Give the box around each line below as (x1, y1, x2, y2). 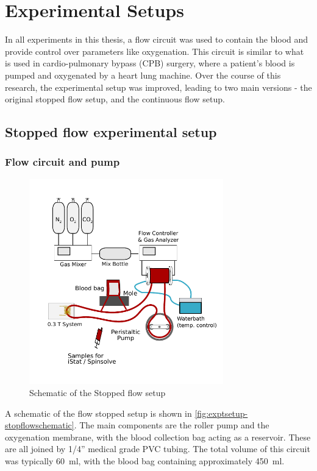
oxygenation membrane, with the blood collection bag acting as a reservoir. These (5, 430, 311, 443)
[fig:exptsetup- (194, 406, 248, 419)
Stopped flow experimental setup (5, 122, 217, 141)
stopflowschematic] (5, 419, 74, 431)
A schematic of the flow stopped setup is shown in (5, 406, 192, 419)
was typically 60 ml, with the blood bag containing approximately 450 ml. (5, 455, 285, 467)
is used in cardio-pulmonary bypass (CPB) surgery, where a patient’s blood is (5, 57, 295, 69)
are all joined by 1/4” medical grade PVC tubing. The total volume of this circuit (5, 442, 310, 455)
